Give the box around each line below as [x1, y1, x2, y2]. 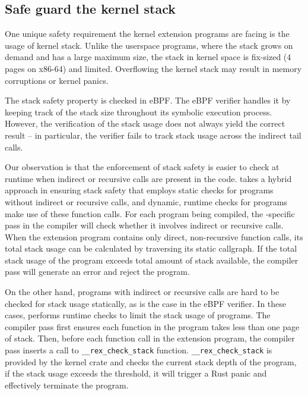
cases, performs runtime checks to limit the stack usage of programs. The [5, 309, 271, 321]
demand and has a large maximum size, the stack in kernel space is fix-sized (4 [5, 51, 291, 63]
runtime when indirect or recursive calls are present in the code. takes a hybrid [5, 172, 292, 184]
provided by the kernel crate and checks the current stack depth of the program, [5, 355, 297, 368]
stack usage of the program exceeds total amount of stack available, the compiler [5, 253, 299, 266]
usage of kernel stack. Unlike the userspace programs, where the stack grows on [5, 39, 293, 51]
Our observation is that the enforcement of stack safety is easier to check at [5, 161, 280, 173]
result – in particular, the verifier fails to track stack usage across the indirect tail [5, 128, 301, 141]
